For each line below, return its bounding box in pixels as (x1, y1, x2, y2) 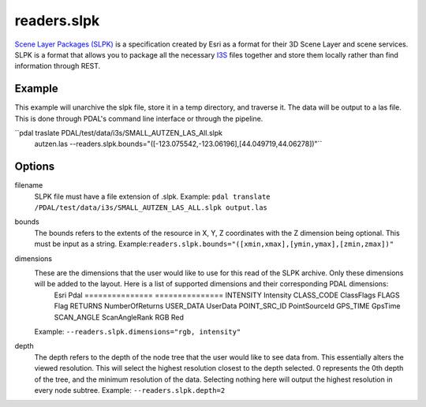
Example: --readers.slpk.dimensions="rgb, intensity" (34, 327, 241, 336)
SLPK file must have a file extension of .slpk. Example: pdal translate (34, 192, 271, 201)
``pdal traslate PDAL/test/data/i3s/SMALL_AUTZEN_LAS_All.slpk (14, 129, 222, 138)
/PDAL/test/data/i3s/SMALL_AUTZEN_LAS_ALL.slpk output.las (34, 203, 268, 212)
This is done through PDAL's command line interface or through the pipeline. (14, 114, 263, 123)
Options (14, 160, 55, 174)
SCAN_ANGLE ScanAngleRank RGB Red (54, 312, 185, 322)
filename (14, 181, 43, 190)
